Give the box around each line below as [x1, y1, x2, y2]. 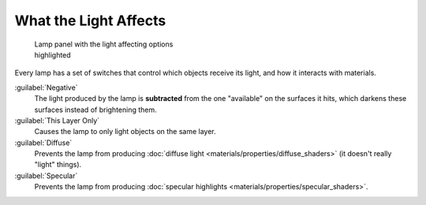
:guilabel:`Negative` [14, 83, 78, 92]
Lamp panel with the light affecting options [34, 39, 174, 49]
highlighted [34, 50, 71, 59]
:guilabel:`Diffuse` [14, 138, 73, 147]
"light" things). [34, 160, 82, 170]
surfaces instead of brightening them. [34, 105, 157, 114]
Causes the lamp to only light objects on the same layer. [34, 127, 216, 136]
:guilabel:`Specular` [14, 170, 78, 181]
